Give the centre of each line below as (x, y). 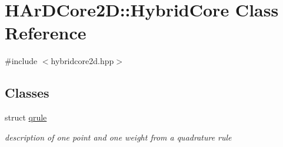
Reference (46, 33)
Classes (27, 93)
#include (21, 61)
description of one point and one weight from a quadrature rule (118, 137)
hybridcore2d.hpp (82, 61)
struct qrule (26, 117)
